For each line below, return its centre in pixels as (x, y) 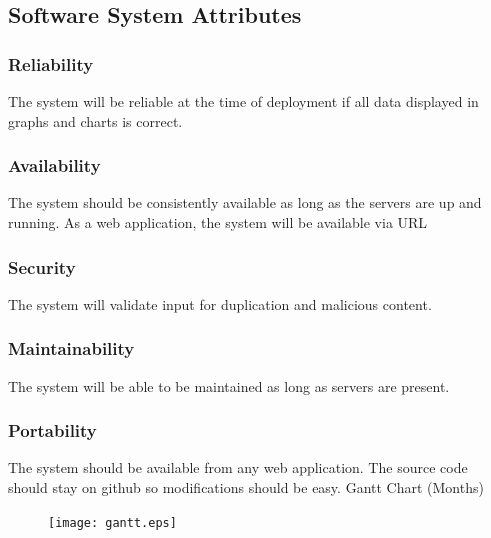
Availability (54, 165)
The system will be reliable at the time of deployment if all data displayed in (243, 101)
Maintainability (71, 348)
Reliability (51, 63)
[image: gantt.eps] (112, 522)
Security (42, 266)
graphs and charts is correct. (95, 120)
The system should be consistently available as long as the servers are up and (245, 202)
